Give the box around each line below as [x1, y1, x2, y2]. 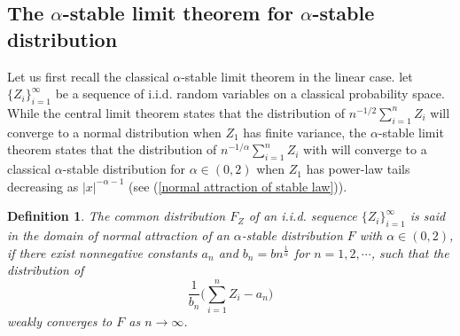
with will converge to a [303, 140, 427, 159]
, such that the [370, 243, 449, 262]
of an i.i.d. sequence [248, 207, 357, 225]
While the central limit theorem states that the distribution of [7, 103, 346, 121]
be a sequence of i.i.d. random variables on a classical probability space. [55, 84, 445, 103]
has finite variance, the [243, 122, 367, 141]
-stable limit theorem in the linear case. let [181, 66, 413, 85]
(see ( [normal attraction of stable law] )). [129, 176, 347, 195]
